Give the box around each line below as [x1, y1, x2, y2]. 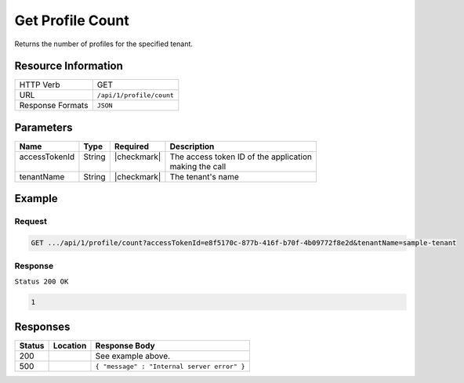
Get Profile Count [14, 12, 129, 29]
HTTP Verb [19, 79, 60, 90]
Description [169, 141, 215, 152]
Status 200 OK [14, 276, 69, 286]
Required [114, 141, 149, 152]
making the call [169, 161, 227, 172]
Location [53, 341, 87, 352]
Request [14, 216, 47, 227]
